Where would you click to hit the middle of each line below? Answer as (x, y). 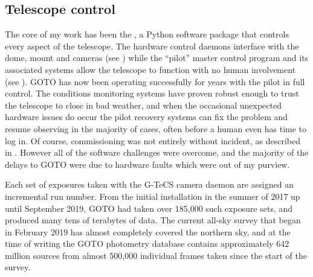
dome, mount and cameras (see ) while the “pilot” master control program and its (157, 58)
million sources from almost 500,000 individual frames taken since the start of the (156, 255)
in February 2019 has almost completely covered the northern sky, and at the (148, 231)
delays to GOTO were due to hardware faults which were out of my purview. (147, 164)
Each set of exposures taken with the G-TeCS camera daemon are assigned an (149, 184)
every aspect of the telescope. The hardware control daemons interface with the (152, 46)
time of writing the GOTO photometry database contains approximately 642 (147, 244)
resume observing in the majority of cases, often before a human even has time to (156, 128)
